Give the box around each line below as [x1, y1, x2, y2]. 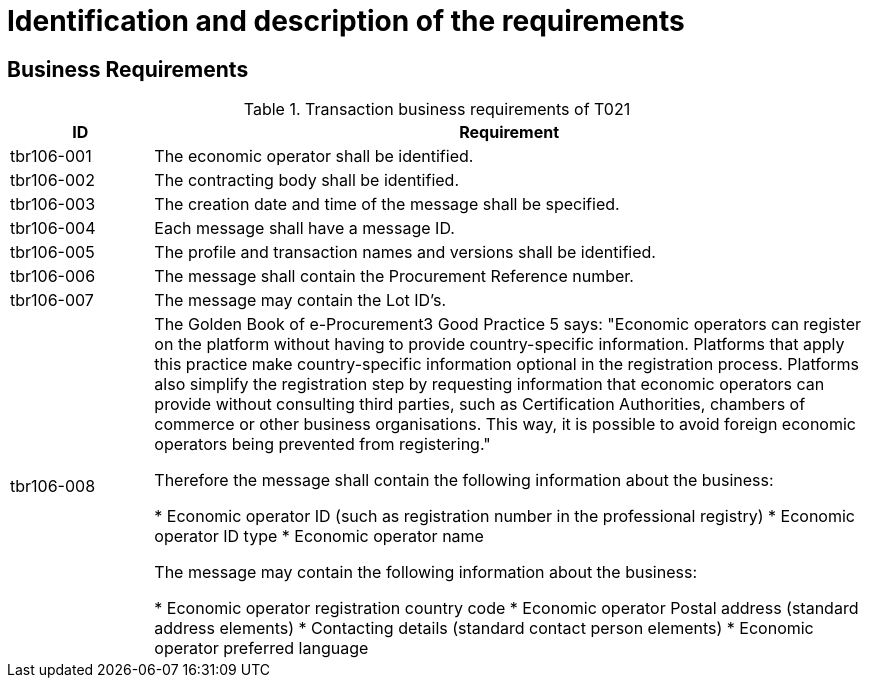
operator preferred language [154, 638, 369, 659]
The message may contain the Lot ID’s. [154, 290, 447, 311]
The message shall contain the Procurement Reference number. [154, 266, 634, 287]
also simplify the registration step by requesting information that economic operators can [154, 374, 825, 395]
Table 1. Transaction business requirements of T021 [243, 99, 631, 120]
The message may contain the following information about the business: [154, 562, 697, 583]
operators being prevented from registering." [154, 434, 491, 455]
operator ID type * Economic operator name [154, 526, 484, 547]
